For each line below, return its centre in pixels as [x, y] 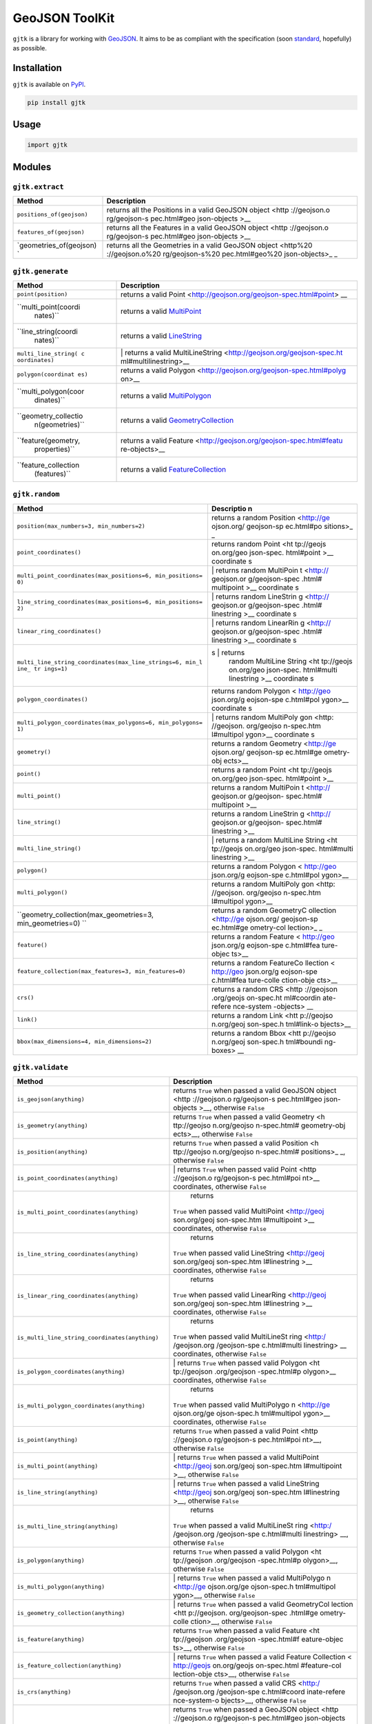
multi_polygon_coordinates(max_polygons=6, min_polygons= [110, 722]
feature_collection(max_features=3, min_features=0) [101, 971]
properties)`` [54, 449]
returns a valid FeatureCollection [174, 469]
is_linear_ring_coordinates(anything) [78, 1295]
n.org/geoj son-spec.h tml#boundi [267, 1041]
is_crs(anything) [44, 1692]
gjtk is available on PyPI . [49, 84]
